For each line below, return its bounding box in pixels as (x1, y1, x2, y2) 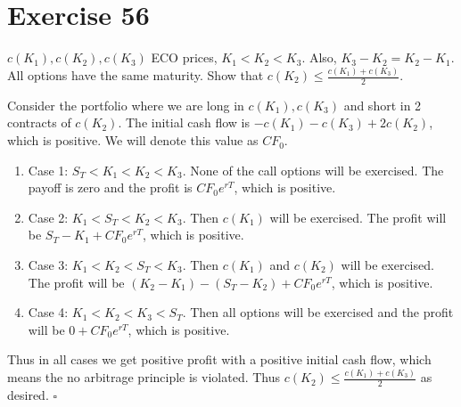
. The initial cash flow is (118, 113, 250, 132)
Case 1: (28, 160, 69, 179)
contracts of (7, 113, 71, 132)
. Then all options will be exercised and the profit (182, 303, 454, 322)
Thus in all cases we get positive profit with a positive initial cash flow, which (7, 350, 432, 369)
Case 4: (28, 303, 69, 322)
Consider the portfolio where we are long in (7, 95, 244, 114)
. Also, (301, 48, 337, 67)
